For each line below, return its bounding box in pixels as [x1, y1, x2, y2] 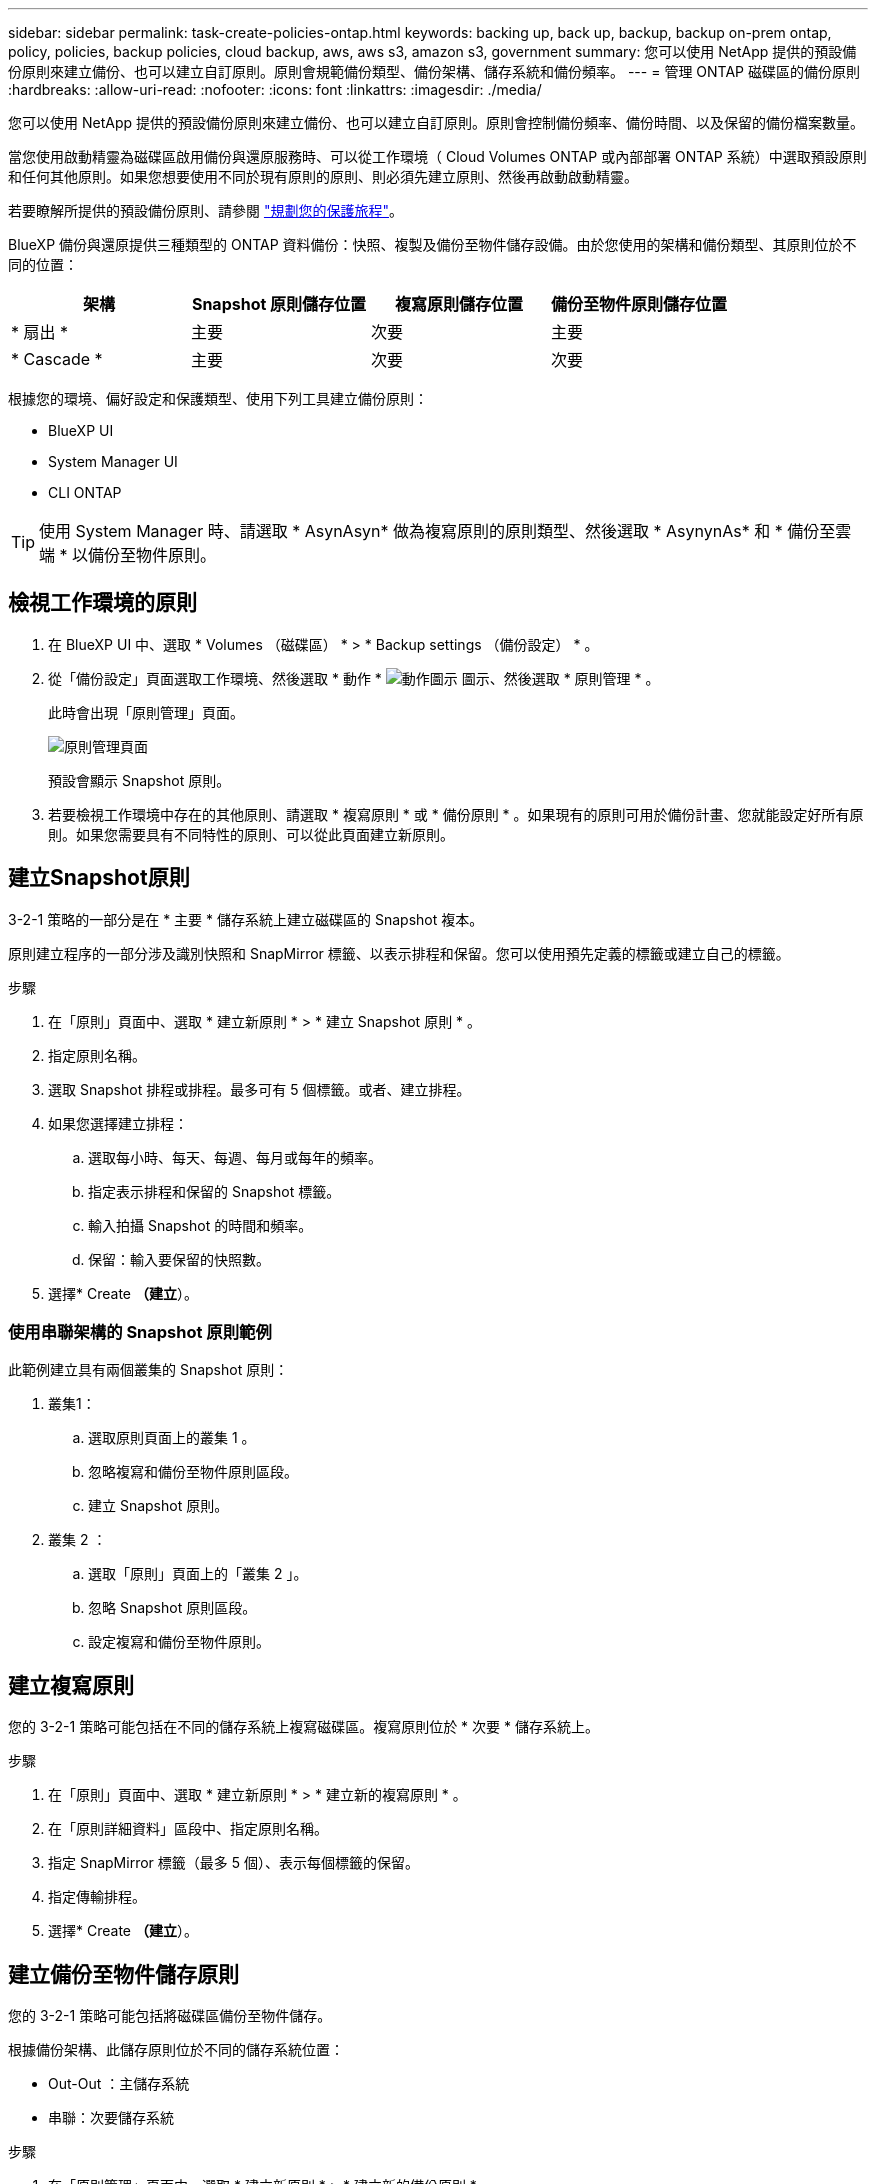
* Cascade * [11, 349, 103, 369]
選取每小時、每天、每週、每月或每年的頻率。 [88, 1148, 382, 1166]
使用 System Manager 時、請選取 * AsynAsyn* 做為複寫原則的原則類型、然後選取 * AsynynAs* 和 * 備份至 [39, 521, 836, 541]
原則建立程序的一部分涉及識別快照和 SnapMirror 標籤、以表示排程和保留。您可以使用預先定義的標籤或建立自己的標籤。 [8, 944, 790, 962]
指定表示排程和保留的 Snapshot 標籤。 [88, 1182, 341, 1200]
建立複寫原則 [8, 1672, 134, 1698]
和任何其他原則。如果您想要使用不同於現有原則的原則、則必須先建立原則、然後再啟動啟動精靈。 [8, 168, 638, 185]
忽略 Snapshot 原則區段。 [88, 1599, 257, 1617]
